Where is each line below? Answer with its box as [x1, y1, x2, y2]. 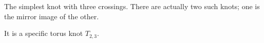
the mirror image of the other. [4, 11, 99, 21]
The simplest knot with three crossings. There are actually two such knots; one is [4, 1, 260, 11]
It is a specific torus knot [4, 28, 83, 38]
